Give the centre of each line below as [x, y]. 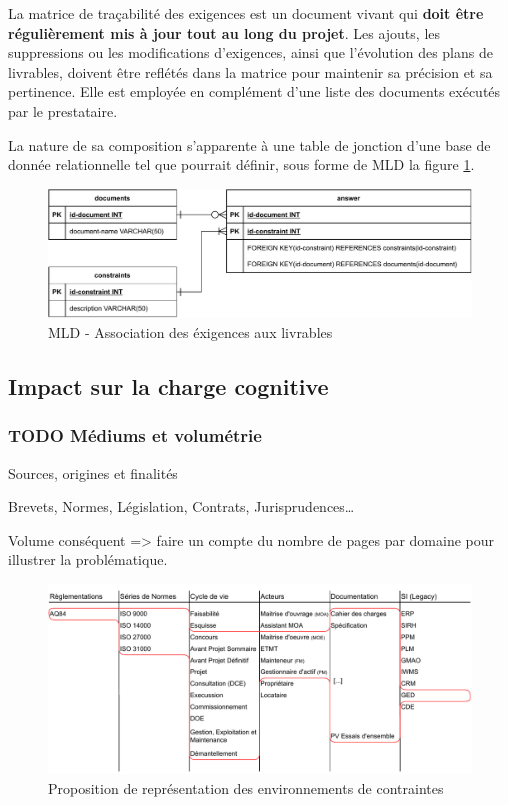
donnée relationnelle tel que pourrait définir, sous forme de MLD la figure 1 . [241, 164]
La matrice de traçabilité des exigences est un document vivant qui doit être [246, 13]
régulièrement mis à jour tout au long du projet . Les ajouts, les [224, 32]
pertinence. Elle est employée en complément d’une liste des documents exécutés [254, 91]
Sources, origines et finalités [93, 472]
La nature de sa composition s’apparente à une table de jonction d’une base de [249, 144]
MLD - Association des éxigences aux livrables [190, 331]
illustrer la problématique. [88, 559]
